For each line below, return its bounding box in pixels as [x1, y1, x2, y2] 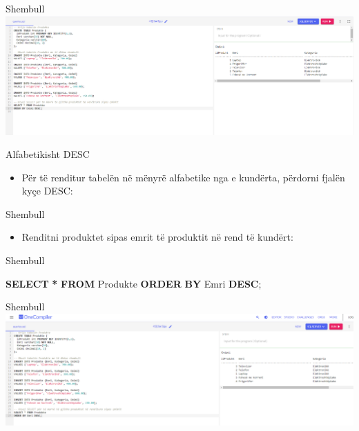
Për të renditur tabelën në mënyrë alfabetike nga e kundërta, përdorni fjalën [21, 170, 345, 184]
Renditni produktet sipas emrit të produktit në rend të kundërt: [21, 230, 293, 244]
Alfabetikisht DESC [6, 147, 90, 161]
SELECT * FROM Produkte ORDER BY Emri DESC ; [6, 276, 262, 290]
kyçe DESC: [21, 183, 73, 198]
